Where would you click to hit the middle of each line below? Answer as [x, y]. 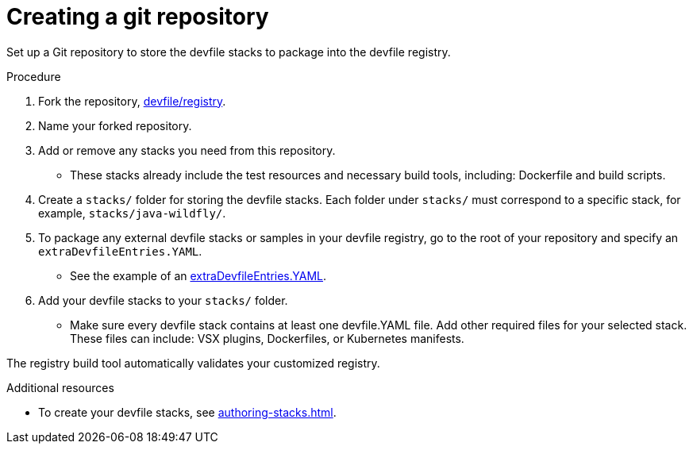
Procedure [34, 76]
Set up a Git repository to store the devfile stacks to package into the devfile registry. [229, 52]
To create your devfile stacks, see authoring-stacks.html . [187, 412]
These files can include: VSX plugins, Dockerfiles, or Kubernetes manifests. [267, 338]
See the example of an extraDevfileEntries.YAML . [198, 275]
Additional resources [60, 387]
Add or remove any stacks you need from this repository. [187, 150]
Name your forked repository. [115, 125]
